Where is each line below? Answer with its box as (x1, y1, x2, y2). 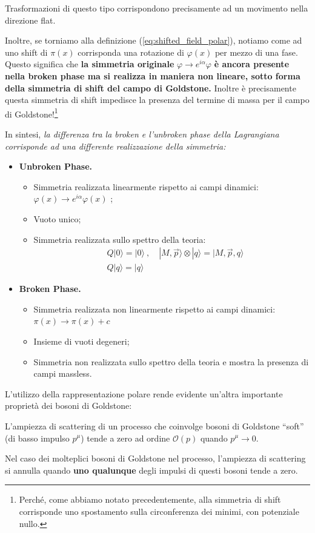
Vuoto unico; (33, 212, 81, 225)
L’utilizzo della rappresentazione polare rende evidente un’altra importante (5, 387, 283, 400)
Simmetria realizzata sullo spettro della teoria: (33, 233, 206, 245)
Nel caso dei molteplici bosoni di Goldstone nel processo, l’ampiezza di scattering (5, 452, 306, 465)
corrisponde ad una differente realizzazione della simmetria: (5, 139, 226, 152)
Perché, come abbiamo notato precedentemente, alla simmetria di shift (19, 493, 281, 506)
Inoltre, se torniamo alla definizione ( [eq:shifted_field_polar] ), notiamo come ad (5, 34, 302, 47)
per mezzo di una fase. (214, 45, 298, 58)
